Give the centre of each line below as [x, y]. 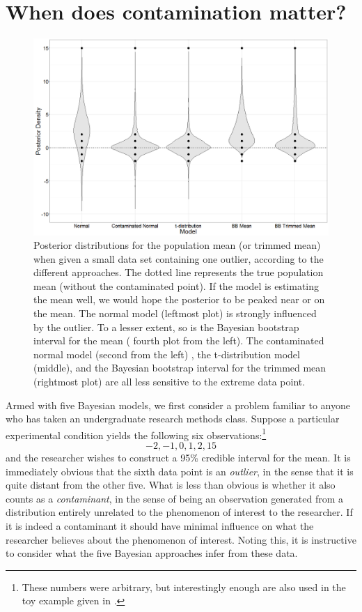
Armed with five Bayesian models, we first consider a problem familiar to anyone [178, 405]
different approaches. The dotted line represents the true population [179, 272]
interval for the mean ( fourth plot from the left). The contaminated [179, 341]
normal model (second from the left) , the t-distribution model [167, 354]
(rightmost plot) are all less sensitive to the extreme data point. [170, 382]
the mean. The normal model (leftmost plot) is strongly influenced [175, 313]
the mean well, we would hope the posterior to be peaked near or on [179, 299]
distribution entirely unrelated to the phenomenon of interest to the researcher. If [179, 512]
